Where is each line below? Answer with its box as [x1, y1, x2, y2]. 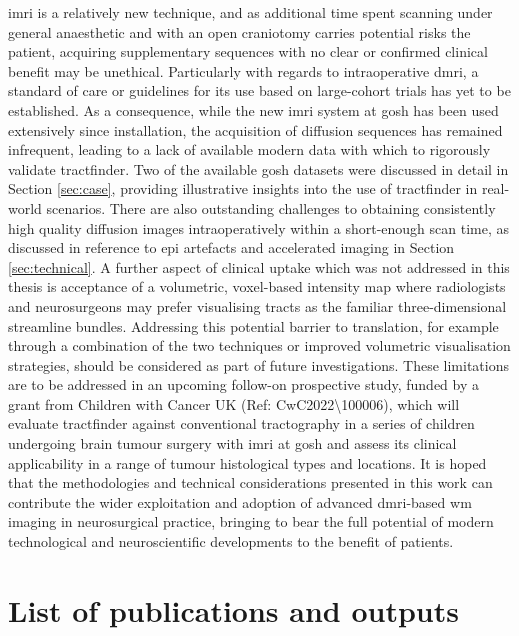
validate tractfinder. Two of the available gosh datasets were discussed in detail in [8, 158, 509, 179]
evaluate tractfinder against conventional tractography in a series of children [8, 413, 475, 434]
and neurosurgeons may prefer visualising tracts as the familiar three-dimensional [8, 295, 507, 316]
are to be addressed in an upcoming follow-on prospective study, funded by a [8, 374, 480, 395]
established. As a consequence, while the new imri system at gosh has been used [8, 99, 499, 120]
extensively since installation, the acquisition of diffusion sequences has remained [8, 119, 503, 140]
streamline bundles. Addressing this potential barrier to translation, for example [8, 315, 499, 336]
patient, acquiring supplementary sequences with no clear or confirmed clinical [8, 41, 488, 62]
